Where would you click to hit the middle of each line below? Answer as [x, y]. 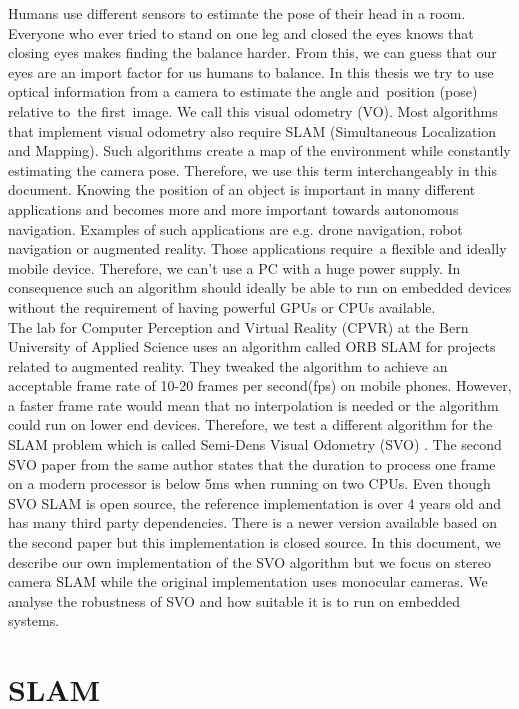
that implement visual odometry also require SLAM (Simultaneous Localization [252, 130]
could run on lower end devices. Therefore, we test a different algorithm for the [250, 424]
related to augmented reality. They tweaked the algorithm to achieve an [228, 365]
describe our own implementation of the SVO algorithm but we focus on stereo [249, 561]
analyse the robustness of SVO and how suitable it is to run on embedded [234, 600]
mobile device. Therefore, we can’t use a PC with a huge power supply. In [234, 267]
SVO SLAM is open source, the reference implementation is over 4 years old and [254, 502]
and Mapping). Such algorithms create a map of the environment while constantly [259, 150]
